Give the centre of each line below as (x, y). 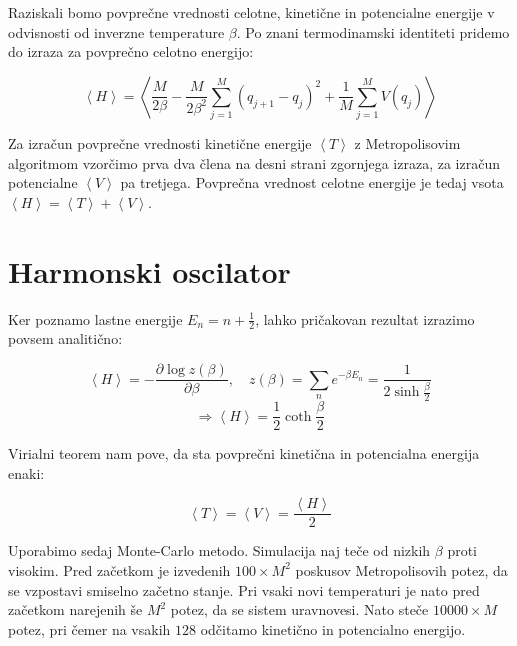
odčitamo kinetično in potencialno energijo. (333, 628)
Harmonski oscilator (149, 270)
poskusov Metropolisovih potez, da (401, 569)
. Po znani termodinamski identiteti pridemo (373, 31)
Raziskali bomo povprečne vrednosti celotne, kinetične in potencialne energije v (251, 12)
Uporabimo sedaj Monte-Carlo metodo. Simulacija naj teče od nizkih (219, 550)
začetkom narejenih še (75, 609)
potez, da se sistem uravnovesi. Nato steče (299, 609)
